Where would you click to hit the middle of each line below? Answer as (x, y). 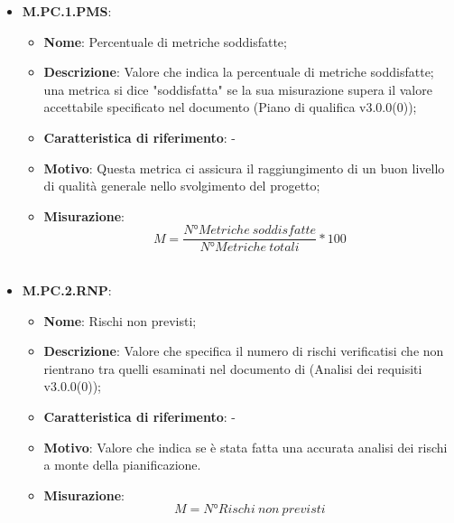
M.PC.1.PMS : (67, 11)
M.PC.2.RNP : (67, 290)
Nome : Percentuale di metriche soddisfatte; (165, 41)
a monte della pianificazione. (122, 465)
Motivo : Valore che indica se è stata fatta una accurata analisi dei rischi (246, 447)
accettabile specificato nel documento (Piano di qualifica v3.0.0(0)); (230, 107)
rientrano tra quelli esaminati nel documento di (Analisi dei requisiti (233, 368)
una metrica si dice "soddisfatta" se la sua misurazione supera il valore (238, 89)
